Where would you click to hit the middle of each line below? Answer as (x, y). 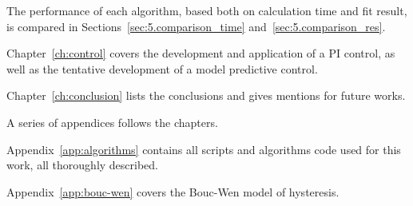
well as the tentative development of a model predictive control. (162, 68)
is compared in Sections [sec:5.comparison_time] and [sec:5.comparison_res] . (196, 26)
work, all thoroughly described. (83, 165)
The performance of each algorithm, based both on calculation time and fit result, (207, 10)
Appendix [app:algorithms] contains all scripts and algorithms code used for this (204, 149)
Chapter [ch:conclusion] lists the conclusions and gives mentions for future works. (206, 95)
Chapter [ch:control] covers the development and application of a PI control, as (201, 53)
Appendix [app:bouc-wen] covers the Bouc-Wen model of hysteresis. (173, 191)
